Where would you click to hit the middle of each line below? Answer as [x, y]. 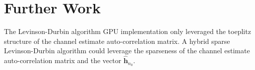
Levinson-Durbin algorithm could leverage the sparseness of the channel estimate [127, 51]
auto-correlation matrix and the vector [63, 60]
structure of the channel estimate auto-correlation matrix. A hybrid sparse [117, 41]
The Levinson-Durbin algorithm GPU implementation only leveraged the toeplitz [127, 31]
